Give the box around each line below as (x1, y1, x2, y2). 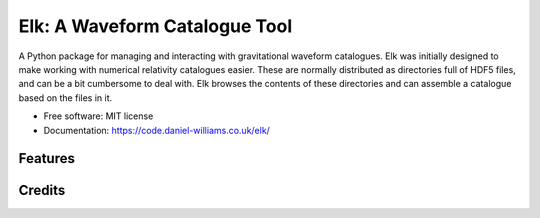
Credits (18, 182, 66, 199)
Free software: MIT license (43, 110, 154, 122)
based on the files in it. (18, 91, 113, 104)
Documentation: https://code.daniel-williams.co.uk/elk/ (43, 124, 270, 136)
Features (18, 150, 75, 167)
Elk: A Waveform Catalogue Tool (18, 15, 293, 37)
